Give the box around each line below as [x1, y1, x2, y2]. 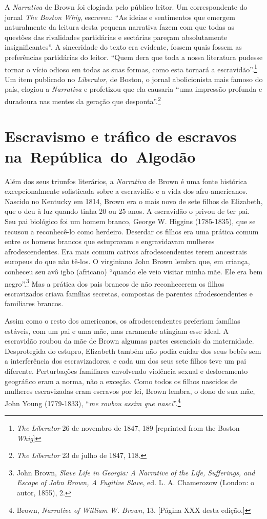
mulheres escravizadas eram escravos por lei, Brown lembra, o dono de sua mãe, [5, 386, 255, 396]
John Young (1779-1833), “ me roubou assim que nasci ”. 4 [5, 396, 181, 408]
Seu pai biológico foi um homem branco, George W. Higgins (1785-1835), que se [5, 215, 256, 226]
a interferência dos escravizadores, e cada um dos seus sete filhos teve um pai [5, 355, 247, 366]
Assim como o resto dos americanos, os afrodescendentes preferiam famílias [5, 315, 240, 326]
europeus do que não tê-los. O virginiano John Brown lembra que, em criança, [5, 256, 250, 267]
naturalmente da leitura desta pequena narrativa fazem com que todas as [5, 22, 234, 32]
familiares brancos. [5, 298, 64, 309]
